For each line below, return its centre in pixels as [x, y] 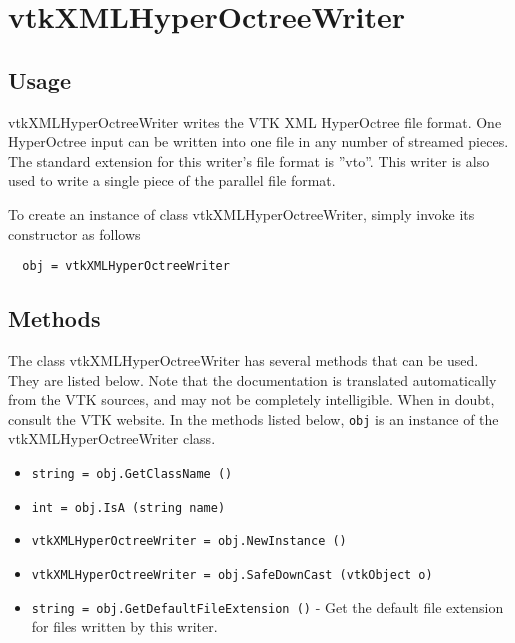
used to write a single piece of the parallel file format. [172, 180]
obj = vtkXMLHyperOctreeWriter [126, 266]
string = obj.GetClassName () [132, 474]
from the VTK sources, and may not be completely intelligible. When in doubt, [251, 399]
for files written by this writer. [124, 626]
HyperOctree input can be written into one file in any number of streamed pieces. [258, 141]
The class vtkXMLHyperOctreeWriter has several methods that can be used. [243, 360]
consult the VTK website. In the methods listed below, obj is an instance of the [253, 418]
